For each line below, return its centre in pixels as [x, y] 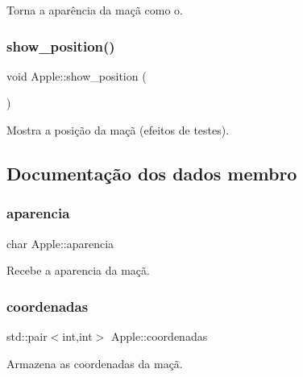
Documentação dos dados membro [152, 173]
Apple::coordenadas [160, 336]
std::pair [27, 336]
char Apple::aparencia [60, 243]
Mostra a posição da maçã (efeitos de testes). [118, 130]
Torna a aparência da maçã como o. [95, 10]
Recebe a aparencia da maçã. [78, 270]
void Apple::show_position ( [77, 75]
